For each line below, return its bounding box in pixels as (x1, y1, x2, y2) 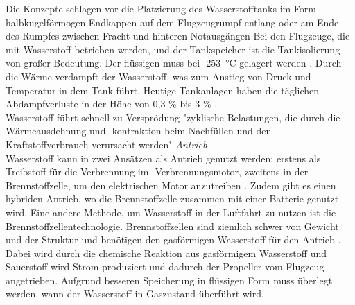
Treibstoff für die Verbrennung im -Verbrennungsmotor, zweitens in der (6, 164, 309, 179)
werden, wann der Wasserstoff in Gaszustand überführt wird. (6, 286, 264, 301)
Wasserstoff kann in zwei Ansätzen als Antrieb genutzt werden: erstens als (6, 150, 321, 165)
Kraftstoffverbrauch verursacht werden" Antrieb (6, 137, 207, 151)
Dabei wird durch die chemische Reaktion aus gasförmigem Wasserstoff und (6, 245, 327, 260)
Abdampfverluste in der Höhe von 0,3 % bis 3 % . (6, 96, 218, 111)
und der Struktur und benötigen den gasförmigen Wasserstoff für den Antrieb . (6, 232, 341, 247)
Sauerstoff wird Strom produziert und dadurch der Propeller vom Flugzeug (6, 259, 324, 274)
